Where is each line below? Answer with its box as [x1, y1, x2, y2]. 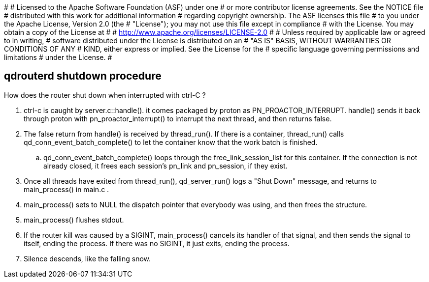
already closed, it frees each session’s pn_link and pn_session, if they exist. [43, 161, 288, 170]
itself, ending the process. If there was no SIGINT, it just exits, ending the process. [24, 239, 290, 248]
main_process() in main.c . [24, 185, 109, 194]
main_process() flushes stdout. [24, 215, 124, 224]
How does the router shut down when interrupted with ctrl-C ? [4, 90, 206, 99]
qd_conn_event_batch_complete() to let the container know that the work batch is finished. [24, 138, 318, 146]
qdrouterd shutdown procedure [4, 70, 162, 83]
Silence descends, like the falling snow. [24, 254, 151, 263]
